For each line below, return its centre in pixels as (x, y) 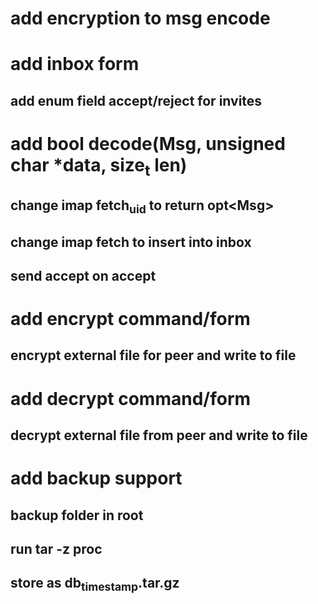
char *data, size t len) (99, 166)
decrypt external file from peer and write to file (159, 435)
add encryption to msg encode (140, 18)
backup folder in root (77, 515)
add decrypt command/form (131, 398)
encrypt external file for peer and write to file (153, 355)
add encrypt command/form (130, 319)
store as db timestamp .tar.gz (95, 584)
